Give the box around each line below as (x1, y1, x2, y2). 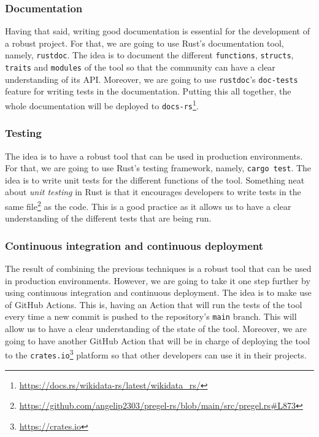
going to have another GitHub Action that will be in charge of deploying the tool (5, 334, 310, 347)
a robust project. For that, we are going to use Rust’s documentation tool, (5, 36, 284, 49)
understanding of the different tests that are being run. (5, 212, 212, 225)
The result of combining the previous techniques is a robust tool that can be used (5, 262, 312, 274)
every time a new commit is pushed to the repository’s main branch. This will (5, 310, 297, 323)
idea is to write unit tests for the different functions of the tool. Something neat (5, 173, 305, 186)
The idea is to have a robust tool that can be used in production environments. (5, 149, 303, 162)
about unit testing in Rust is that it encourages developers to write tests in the (5, 185, 301, 198)
